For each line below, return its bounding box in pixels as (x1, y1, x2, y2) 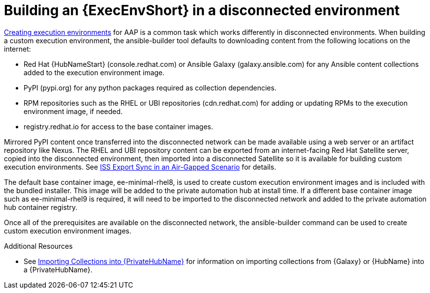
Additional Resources (4, 241, 73, 250)
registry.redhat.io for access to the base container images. (24, 122, 213, 131)
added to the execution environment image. (24, 68, 165, 77)
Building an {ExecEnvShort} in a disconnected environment (4, 2, 400, 19)
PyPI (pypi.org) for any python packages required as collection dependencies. (24, 83, 276, 92)
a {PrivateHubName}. (24, 265, 92, 274)
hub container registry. (4, 203, 78, 211)
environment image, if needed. (24, 107, 123, 116)
